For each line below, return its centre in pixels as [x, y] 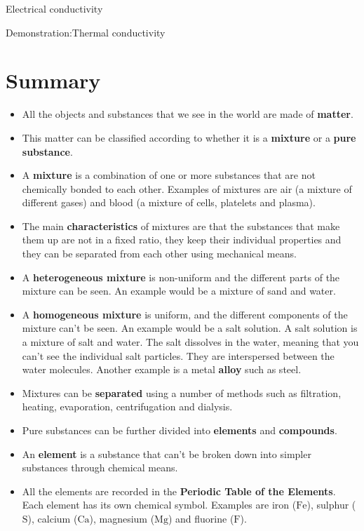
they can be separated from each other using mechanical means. [159, 254]
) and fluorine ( [201, 518]
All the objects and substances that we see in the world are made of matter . [188, 114]
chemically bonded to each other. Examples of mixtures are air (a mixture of [187, 188]
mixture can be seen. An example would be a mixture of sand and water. [179, 291]
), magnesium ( [122, 518]
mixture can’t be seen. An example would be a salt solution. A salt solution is [190, 328]
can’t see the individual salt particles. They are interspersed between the [178, 355]
